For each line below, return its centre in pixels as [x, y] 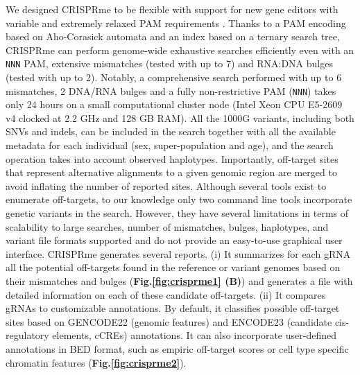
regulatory [27, 335]
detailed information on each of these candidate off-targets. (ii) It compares [166, 294]
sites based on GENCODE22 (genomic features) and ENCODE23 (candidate [169, 321]
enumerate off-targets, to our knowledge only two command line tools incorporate [179, 199]
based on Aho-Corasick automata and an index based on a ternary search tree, [173, 36]
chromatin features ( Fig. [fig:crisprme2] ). [96, 362]
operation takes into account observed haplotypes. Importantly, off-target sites [172, 158]
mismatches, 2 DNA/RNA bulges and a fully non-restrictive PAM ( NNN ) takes [171, 90]
